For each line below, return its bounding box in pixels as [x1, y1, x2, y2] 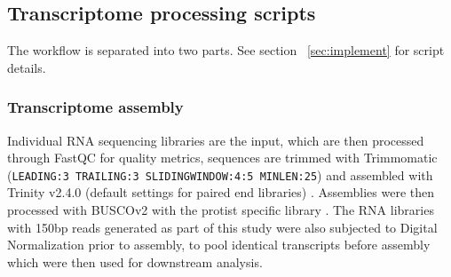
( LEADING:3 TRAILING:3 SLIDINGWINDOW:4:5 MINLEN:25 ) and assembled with [7, 165, 433, 184]
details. [7, 58, 46, 76]
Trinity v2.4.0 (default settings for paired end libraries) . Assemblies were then [7, 183, 434, 202]
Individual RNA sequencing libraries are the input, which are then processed [7, 131, 424, 149]
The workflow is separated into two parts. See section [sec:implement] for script [7, 41, 445, 59]
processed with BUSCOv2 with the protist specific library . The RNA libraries [7, 201, 434, 219]
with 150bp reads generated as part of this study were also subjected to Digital [7, 218, 438, 236]
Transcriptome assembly [7, 96, 184, 118]
